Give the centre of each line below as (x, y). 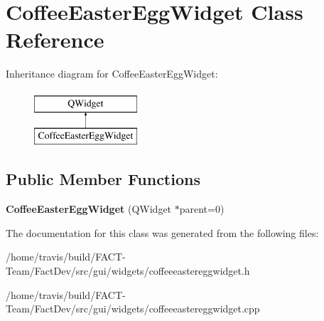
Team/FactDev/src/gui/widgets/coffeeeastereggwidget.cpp (133, 309)
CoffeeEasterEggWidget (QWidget (89, 209)
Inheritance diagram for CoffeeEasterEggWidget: (112, 74)
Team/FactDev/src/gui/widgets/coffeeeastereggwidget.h (128, 271)
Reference (55, 40)
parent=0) (202, 209)
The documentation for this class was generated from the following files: (162, 232)
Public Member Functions (103, 179)
